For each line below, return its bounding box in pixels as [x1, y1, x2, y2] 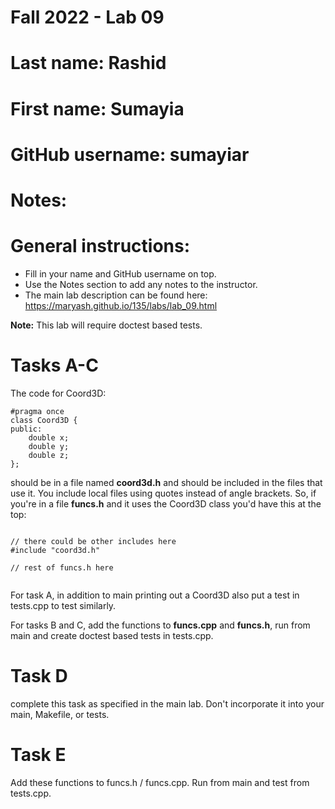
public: [10, 424, 43, 434]
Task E [10, 743, 67, 766]
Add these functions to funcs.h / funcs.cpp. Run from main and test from [10, 776, 310, 788]
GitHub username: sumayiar [10, 143, 250, 166]
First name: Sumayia [10, 97, 185, 120]
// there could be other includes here [10, 536, 177, 546]
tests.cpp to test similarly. [10, 599, 117, 611]
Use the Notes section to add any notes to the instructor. [24, 278, 258, 290]
